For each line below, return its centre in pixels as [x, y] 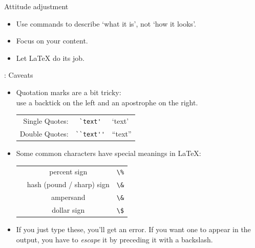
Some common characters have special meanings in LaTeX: [109, 153]
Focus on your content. [52, 41]
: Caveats [19, 75]
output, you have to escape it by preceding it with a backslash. [114, 239]
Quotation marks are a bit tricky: [69, 92]
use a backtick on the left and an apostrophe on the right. [107, 102]
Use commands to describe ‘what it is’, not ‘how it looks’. [106, 23]
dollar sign [68, 210]
